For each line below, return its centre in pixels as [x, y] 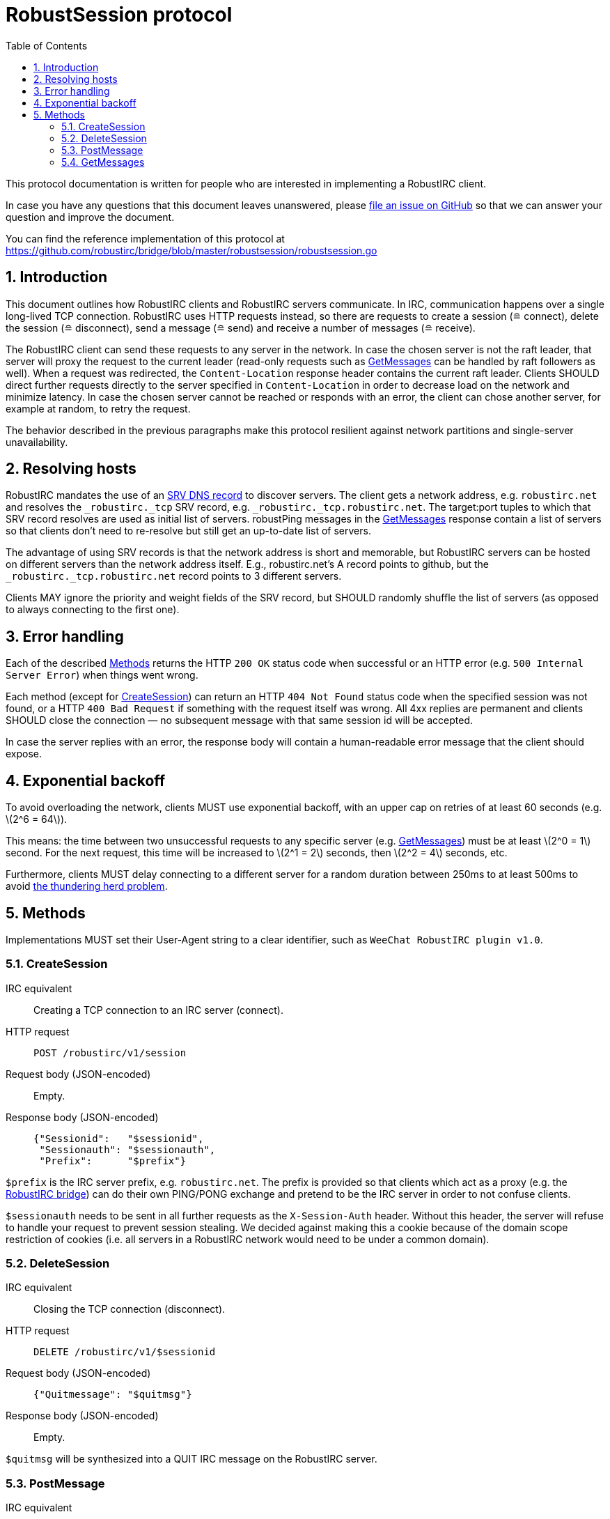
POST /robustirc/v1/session [110, 1052]
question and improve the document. [90, 217]
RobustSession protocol [119, 15]
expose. [24, 754]
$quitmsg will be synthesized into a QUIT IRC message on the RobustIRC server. [191, 1459]
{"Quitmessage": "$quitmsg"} [113, 1395]
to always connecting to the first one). [93, 610]
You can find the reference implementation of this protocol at [145, 238]
